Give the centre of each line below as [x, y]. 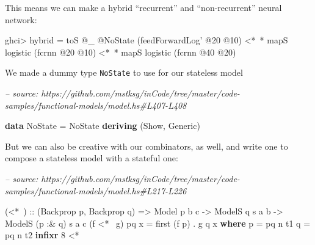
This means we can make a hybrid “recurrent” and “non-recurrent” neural [143, 7]
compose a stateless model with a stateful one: [92, 158]
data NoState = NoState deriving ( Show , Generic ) [103, 126]
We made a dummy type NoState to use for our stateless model [124, 72]
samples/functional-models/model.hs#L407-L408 [96, 105]
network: [21, 19]
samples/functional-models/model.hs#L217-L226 [96, 190]
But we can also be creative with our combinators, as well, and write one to [147, 146]
